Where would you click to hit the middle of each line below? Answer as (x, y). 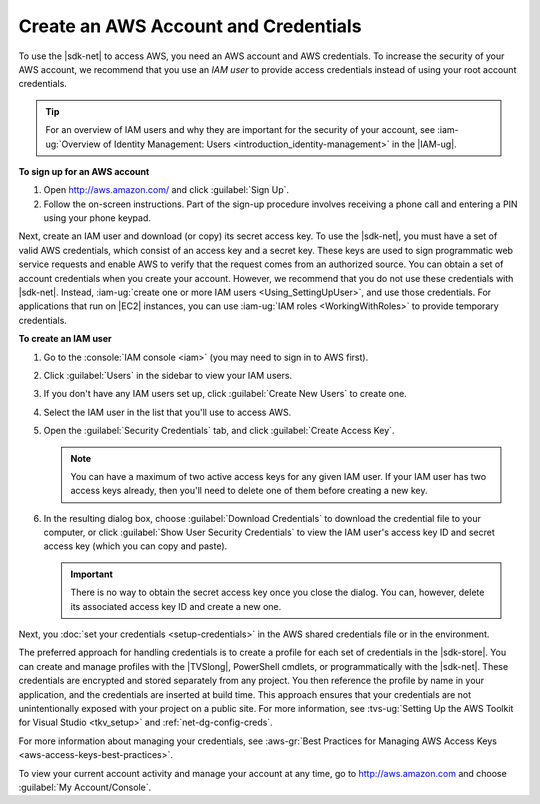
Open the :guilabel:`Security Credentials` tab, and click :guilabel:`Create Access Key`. (219, 431)
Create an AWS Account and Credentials (190, 26)
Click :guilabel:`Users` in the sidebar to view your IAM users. (168, 375)
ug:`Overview (73, 144)
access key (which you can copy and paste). (135, 546)
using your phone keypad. (97, 218)
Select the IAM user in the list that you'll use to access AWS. (167, 412)
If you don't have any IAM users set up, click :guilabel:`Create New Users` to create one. (225, 394)
